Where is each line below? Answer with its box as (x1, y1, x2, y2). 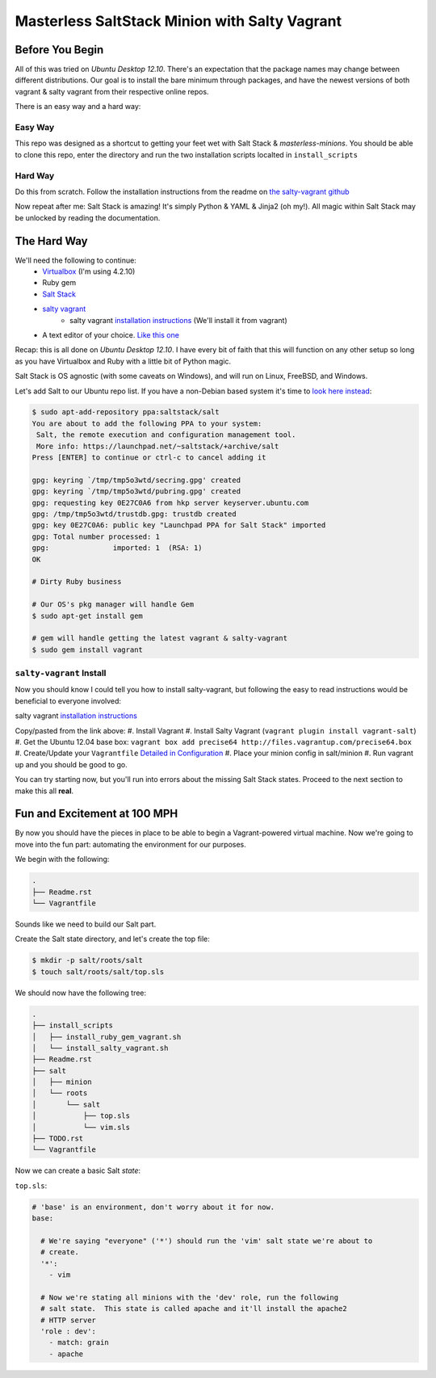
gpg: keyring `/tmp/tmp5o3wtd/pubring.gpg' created (31, 487, 241, 496)
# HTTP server (40, 1315, 97, 1325)
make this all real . (15, 786, 74, 796)
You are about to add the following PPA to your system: (31, 418, 262, 428)
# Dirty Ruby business (31, 578, 122, 586)
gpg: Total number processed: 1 (31, 531, 161, 541)
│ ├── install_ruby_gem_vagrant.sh (31, 1032, 182, 1041)
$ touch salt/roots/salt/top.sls (31, 967, 165, 977)
